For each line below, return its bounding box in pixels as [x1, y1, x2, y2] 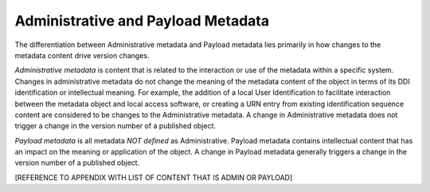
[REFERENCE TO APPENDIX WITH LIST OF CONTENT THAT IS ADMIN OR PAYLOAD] [14, 172, 293, 182]
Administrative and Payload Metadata [14, 12, 270, 29]
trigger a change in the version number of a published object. [14, 121, 217, 131]
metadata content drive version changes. [14, 50, 150, 60]
